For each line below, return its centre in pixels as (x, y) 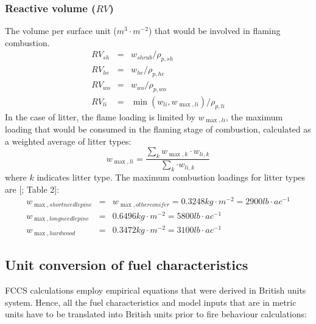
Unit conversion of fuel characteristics (127, 265)
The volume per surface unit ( (61, 31)
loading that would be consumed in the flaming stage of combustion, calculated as (158, 129)
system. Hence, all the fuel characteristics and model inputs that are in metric (151, 302)
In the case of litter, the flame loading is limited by (100, 116)
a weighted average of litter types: (68, 141)
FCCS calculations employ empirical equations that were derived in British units (156, 290)
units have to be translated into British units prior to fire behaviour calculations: (156, 314)
